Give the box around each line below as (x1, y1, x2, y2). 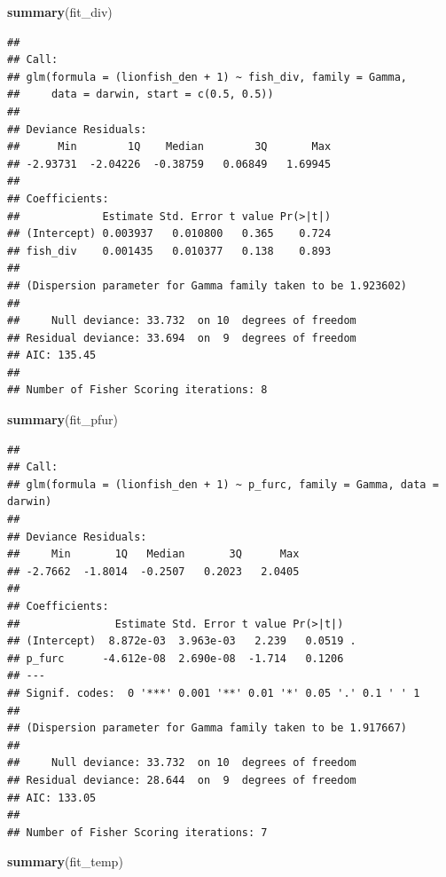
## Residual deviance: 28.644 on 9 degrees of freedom (7, 773, 356, 786)
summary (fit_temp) (7, 852, 123, 871)
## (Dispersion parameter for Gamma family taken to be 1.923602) (7, 279, 408, 292)
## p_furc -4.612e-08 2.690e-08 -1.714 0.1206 (7, 652, 344, 665)
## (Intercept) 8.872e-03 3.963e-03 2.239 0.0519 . (7, 635, 356, 648)
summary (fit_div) (7, 3, 113, 20)
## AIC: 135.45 (7, 349, 97, 362)
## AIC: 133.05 (7, 791, 97, 804)
